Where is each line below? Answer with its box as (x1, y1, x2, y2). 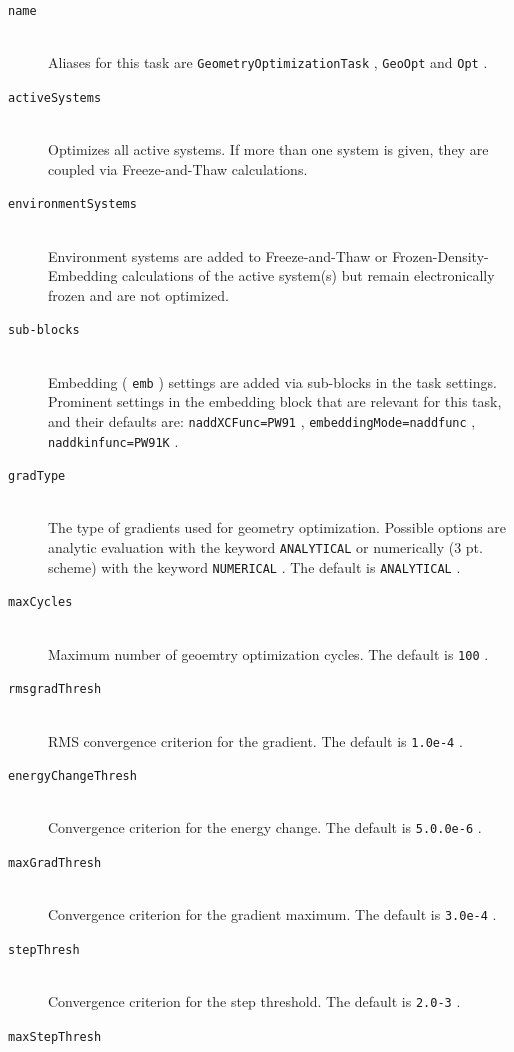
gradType (8, 469, 66, 484)
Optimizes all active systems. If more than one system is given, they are (48, 139, 489, 160)
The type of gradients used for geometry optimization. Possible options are (48, 517, 507, 538)
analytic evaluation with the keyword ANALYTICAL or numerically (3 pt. (48, 537, 483, 558)
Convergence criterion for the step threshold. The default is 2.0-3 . (48, 991, 461, 1012)
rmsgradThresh (8, 682, 102, 697)
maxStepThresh (8, 1029, 102, 1044)
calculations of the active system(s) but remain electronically (122, 265, 495, 286)
